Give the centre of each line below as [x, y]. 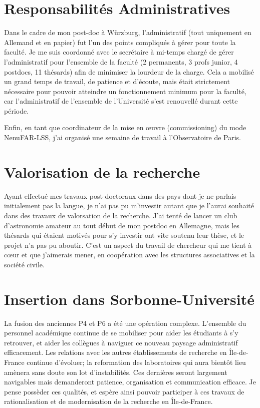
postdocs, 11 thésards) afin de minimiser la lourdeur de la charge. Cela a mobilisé [129, 71]
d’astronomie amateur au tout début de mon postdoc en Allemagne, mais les [122, 225]
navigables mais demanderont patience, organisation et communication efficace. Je [130, 382]
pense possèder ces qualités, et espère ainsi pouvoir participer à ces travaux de [124, 391]
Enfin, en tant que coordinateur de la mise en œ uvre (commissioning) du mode [125, 127]
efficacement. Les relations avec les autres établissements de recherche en [115, 352]
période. [17, 110]
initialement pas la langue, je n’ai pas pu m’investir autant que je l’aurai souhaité [129, 206]
